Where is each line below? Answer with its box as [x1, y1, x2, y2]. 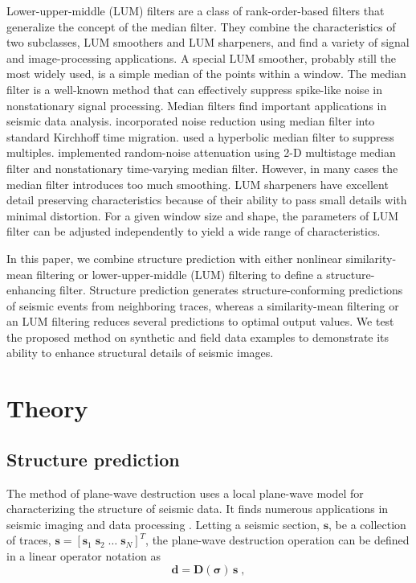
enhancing [6, 281, 56, 298]
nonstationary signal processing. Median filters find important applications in [6, 96, 387, 113]
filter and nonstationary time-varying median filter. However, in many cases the [6, 159, 398, 176]
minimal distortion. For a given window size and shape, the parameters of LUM [6, 207, 399, 224]
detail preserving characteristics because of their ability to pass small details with [6, 191, 407, 208]
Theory [6, 392, 88, 425]
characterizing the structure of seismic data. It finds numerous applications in [6, 500, 389, 517]
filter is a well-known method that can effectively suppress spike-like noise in [6, 80, 382, 97]
